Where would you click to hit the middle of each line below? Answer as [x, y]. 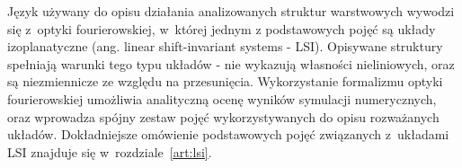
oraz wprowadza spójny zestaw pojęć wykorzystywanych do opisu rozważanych [223, 116]
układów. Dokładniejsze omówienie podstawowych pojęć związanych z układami [228, 134]
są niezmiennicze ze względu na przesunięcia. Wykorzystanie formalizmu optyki [225, 81]
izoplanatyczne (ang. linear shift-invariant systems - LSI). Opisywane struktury [225, 46]
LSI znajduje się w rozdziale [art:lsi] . [110, 151]
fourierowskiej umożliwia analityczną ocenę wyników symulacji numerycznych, [222, 98]
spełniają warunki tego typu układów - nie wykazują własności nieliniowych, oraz [231, 63]
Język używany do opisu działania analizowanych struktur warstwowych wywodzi [231, 11]
